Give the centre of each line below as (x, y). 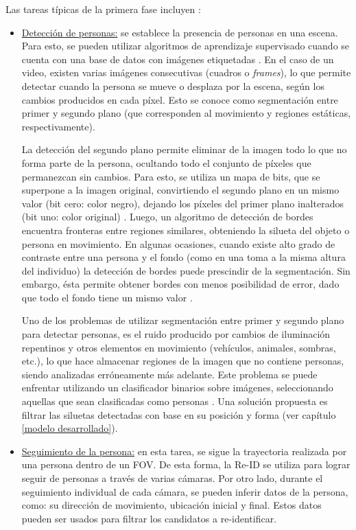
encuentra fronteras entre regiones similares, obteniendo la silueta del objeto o (186, 230)
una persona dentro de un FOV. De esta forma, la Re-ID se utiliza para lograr (186, 464)
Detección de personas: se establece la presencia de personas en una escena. (180, 32)
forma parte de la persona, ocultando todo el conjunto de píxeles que (166, 162)
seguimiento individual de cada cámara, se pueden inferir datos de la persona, (185, 491)
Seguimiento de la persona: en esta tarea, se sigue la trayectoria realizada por (184, 451)
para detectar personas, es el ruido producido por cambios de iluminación (176, 334)
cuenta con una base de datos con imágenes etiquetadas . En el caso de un (178, 59)
